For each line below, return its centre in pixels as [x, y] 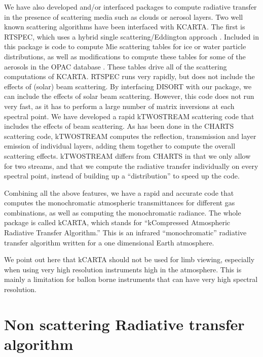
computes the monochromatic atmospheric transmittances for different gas [120, 203]
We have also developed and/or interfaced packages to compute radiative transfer [130, 7]
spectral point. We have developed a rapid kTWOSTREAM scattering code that [129, 116]
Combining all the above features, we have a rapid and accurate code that [119, 192]
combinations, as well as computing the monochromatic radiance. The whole [123, 212]
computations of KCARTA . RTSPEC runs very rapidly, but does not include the [129, 76]
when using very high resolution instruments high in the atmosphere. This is [123, 269]
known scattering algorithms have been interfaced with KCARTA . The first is [125, 27]
